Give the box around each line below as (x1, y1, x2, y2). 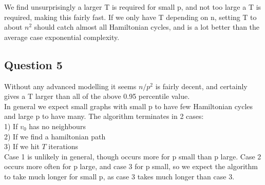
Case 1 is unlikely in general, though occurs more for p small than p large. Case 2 (4, 151, 261, 161)
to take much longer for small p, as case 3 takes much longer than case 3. (4, 171, 235, 181)
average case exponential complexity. (4, 31, 120, 42)
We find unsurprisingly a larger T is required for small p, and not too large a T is (4, 2, 261, 12)
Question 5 (4, 56, 63, 72)
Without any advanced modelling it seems (4, 80, 137, 91)
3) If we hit (4, 141, 40, 152)
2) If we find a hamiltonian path (4, 131, 106, 141)
